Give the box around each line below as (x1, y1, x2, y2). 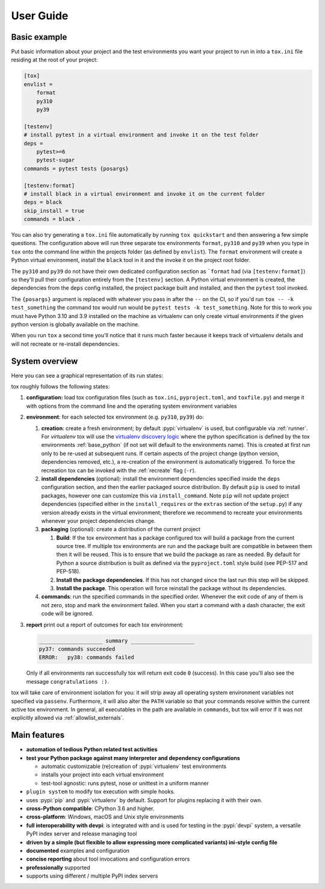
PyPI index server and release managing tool (26, 830, 137, 837)
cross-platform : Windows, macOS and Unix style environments (26, 813, 184, 820)
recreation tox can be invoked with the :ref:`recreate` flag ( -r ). (41, 467, 196, 474)
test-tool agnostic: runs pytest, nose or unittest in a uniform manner (41, 779, 209, 787)
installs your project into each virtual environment (41, 771, 164, 778)
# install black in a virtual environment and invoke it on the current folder (23, 190, 265, 197)
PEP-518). (56, 568, 81, 575)
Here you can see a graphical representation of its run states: (11, 372, 164, 379)
